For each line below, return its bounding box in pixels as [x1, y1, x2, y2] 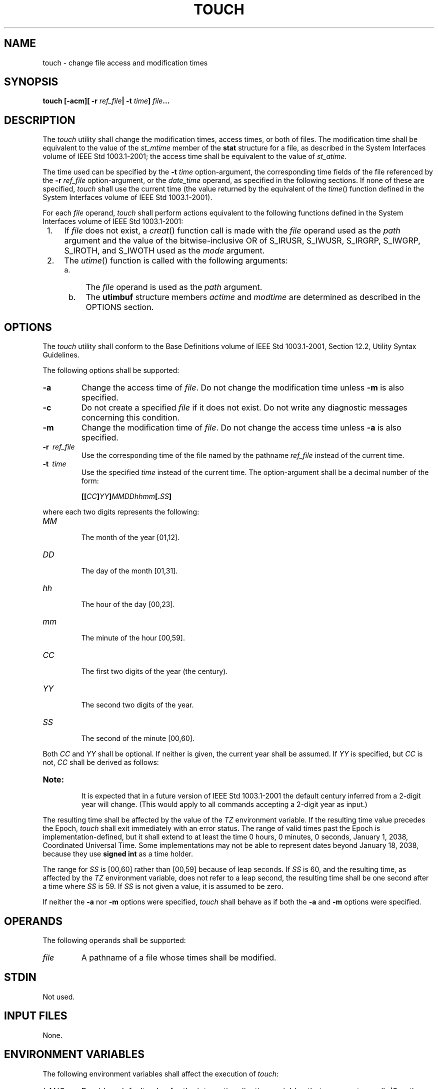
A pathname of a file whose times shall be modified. [81, 952, 276, 962]
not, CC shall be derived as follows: [42, 758, 159, 767]
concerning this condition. [81, 412, 179, 423]
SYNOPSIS [4, 75, 58, 88]
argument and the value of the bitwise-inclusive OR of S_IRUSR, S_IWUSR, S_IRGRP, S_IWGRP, [64, 235, 420, 246]
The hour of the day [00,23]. [81, 600, 175, 609]
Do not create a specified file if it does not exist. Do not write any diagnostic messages [81, 402, 407, 413]
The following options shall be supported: [42, 366, 179, 375]
